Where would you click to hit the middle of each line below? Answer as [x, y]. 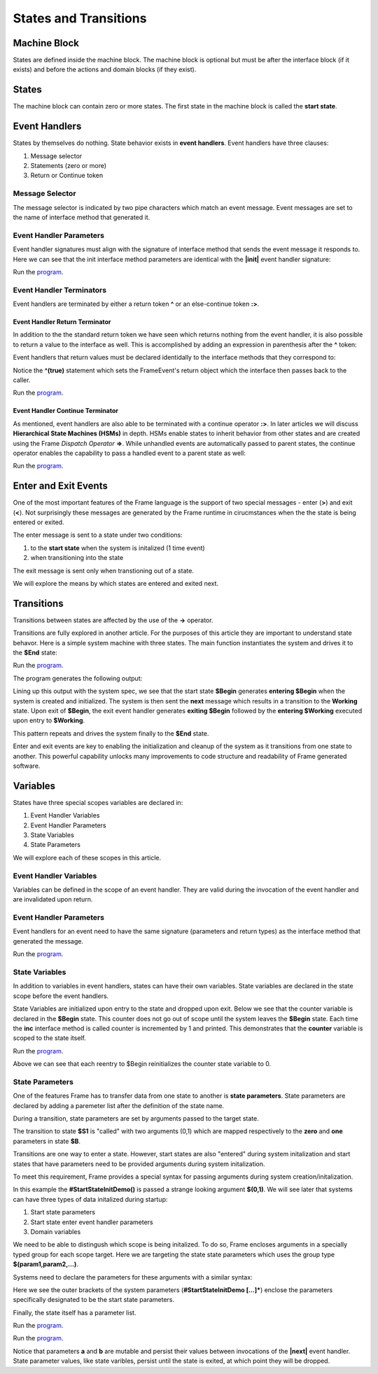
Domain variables [56, 1231]
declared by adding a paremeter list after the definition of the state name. [118, 1105]
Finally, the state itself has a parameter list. [75, 1312]
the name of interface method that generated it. [82, 217]
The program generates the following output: [78, 678]
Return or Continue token [67, 176]
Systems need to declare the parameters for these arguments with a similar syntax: [133, 1277]
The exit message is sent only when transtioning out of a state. [103, 570]
